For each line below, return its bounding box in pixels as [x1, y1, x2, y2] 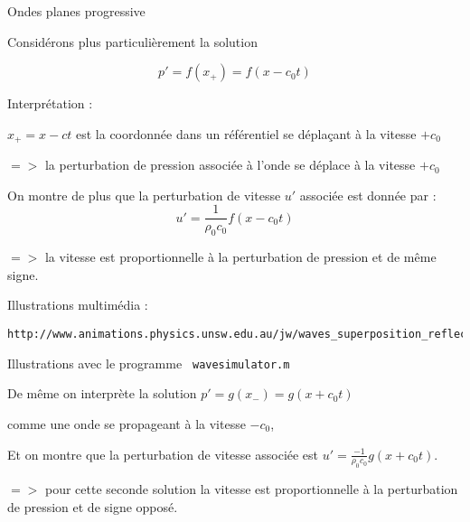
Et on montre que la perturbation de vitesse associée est [7, 444, 319, 463]
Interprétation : [7, 94, 93, 113]
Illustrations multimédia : [7, 295, 148, 314]
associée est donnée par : [299, 185, 437, 204]
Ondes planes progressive [7, 2, 146, 20]
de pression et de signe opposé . [7, 497, 178, 516]
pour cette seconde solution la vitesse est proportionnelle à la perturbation [44, 480, 458, 499]
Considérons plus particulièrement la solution [7, 32, 258, 51]
